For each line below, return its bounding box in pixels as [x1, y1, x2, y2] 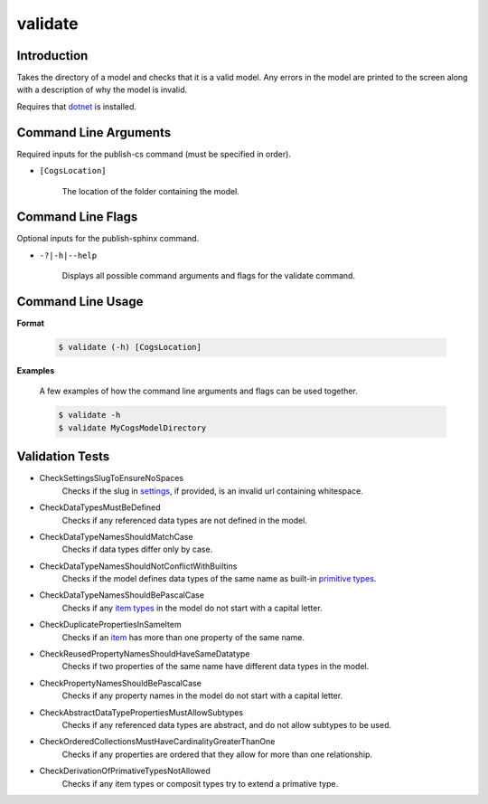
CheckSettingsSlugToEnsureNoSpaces [39, 473, 184, 484]
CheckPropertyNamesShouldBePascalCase [39, 677, 202, 688]
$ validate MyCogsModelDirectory [58, 422, 207, 433]
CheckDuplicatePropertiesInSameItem [39, 620, 182, 630]
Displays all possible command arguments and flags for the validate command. [61, 270, 356, 281]
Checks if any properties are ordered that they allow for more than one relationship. [61, 749, 373, 760]
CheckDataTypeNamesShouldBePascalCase [39, 590, 205, 601]
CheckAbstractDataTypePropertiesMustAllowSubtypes [39, 706, 244, 718]
